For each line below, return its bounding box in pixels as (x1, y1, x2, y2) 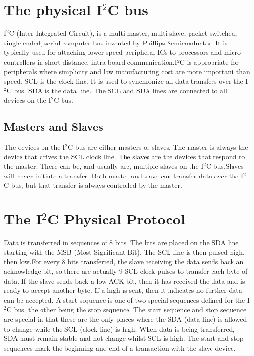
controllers (4, 56, 35, 67)
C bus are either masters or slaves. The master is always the (67, 142, 248, 152)
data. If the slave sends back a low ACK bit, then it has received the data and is (4, 275, 245, 286)
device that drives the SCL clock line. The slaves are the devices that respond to (4, 151, 245, 161)
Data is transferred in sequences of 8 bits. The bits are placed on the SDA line (4, 237, 239, 247)
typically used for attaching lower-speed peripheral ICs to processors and (4, 47, 222, 57)
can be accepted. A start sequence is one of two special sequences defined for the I (4, 294, 250, 305)
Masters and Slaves (4, 119, 103, 134)
